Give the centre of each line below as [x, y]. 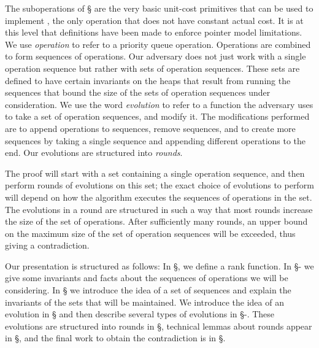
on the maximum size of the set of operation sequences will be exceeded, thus [150, 233]
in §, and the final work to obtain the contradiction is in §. [115, 338]
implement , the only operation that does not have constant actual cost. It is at [154, 20]
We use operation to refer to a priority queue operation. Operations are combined [158, 44]
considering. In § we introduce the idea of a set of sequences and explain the [148, 290]
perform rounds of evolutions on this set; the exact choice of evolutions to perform [159, 185]
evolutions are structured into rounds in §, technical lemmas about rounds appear [159, 326]
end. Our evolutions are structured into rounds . [94, 153]
